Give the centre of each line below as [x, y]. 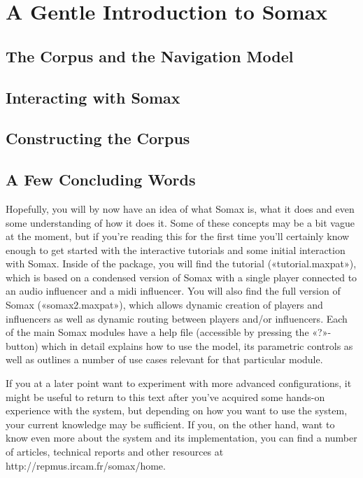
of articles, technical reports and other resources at [115, 452]
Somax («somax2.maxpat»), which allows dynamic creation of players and [164, 305]
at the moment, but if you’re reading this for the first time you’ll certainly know [178, 236]
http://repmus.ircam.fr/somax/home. [86, 465]
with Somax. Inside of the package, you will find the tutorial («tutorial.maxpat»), [181, 263]
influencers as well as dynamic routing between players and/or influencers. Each [177, 318]
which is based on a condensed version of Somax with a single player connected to [181, 277]
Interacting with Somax [93, 97]
